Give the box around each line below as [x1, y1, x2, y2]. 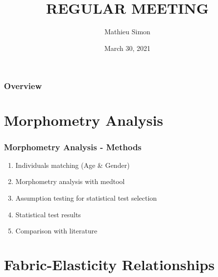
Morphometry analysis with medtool [15, 176, 125, 186]
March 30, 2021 [104, 43, 151, 53]
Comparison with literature [15, 226, 97, 236]
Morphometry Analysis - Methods [4, 140, 142, 153]
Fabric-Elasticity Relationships [4, 254, 215, 274]
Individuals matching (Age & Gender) [15, 160, 130, 170]
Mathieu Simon [104, 26, 150, 37]
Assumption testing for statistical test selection [15, 193, 157, 203]
